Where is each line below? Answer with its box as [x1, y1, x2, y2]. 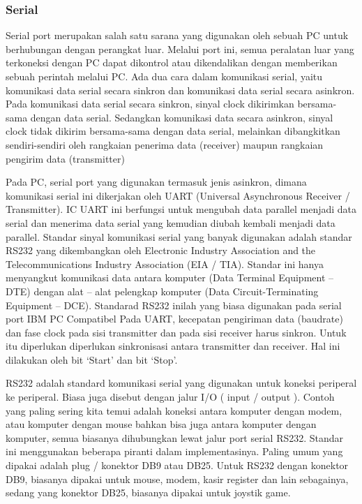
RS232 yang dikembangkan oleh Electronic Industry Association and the [6, 243, 316, 258]
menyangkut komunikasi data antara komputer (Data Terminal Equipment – [6, 270, 334, 285]
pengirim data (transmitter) [6, 151, 125, 165]
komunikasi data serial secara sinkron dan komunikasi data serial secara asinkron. [6, 82, 355, 97]
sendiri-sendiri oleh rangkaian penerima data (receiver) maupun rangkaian [6, 137, 324, 151]
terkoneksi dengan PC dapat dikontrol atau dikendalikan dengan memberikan [6, 55, 338, 70]
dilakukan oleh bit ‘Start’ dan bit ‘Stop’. [6, 352, 178, 366]
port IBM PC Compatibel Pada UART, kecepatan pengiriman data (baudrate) [6, 311, 343, 326]
